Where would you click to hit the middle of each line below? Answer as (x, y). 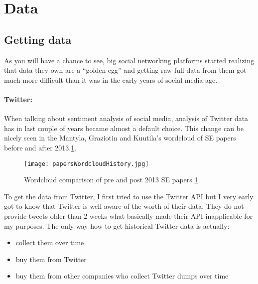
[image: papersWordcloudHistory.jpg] (86, 164)
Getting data (38, 39)
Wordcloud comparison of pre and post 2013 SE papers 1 (111, 180)
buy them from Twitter (51, 259)
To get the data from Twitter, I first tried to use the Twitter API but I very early (129, 196)
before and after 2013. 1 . (40, 147)
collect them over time (50, 242)
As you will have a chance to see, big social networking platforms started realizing (129, 60)
